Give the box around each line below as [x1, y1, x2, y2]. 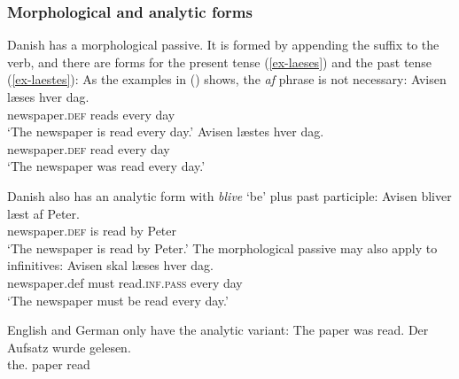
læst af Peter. [7, 204, 80, 222]
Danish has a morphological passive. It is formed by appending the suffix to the [7, 35, 440, 54]
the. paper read [7, 355, 90, 374]
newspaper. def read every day [7, 139, 170, 158]
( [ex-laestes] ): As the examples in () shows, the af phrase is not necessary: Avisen [7, 70, 447, 89]
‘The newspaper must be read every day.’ [7, 290, 229, 309]
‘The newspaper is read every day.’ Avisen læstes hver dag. [7, 122, 324, 141]
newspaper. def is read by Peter [7, 221, 177, 240]
